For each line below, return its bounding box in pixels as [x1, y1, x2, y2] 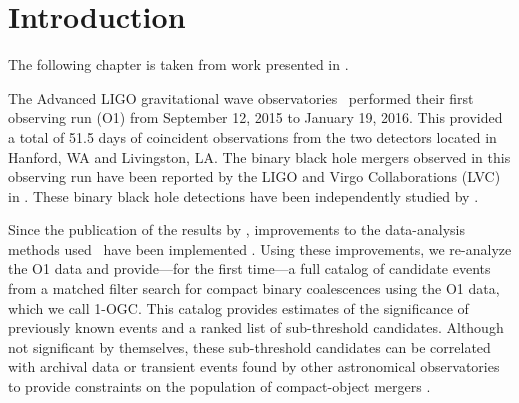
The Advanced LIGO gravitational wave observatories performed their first [8, 87, 474, 108]
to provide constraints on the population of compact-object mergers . [8, 376, 431, 397]
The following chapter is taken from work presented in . [8, 54, 349, 75]
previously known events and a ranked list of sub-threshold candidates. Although [8, 317, 504, 338]
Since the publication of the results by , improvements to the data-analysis [8, 219, 466, 240]
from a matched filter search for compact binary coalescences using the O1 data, [8, 278, 500, 299]
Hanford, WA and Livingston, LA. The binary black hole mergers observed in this [8, 146, 511, 167]
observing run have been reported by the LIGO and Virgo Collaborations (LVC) [8, 166, 501, 187]
